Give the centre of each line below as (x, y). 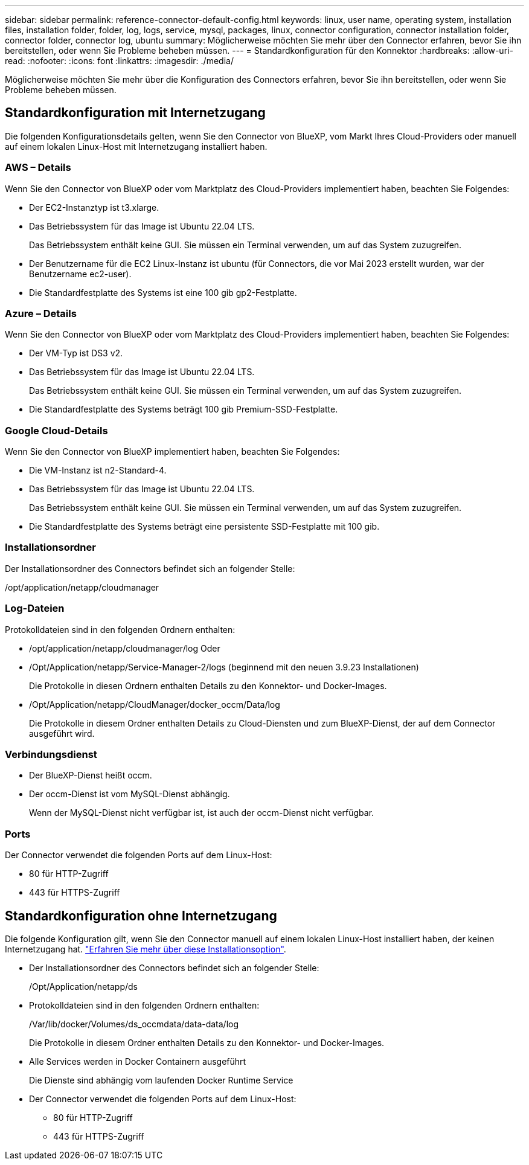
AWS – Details (38, 168)
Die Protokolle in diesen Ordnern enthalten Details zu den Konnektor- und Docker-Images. (208, 685)
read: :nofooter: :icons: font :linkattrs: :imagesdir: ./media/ (119, 61)
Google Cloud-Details (56, 430)
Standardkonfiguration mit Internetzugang (135, 113)
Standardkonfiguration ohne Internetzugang (141, 916)
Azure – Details (41, 313)
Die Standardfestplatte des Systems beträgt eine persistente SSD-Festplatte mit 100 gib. (204, 527)
